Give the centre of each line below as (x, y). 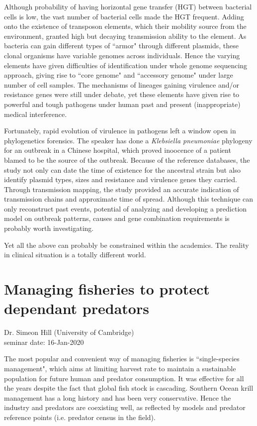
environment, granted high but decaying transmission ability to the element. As (125, 36)
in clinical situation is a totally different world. (75, 255)
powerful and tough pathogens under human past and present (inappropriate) (122, 104)
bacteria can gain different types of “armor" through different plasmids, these (122, 46)
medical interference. (36, 114)
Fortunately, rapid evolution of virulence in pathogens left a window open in (120, 131)
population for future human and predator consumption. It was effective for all (124, 378)
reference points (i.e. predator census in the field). (80, 417)
